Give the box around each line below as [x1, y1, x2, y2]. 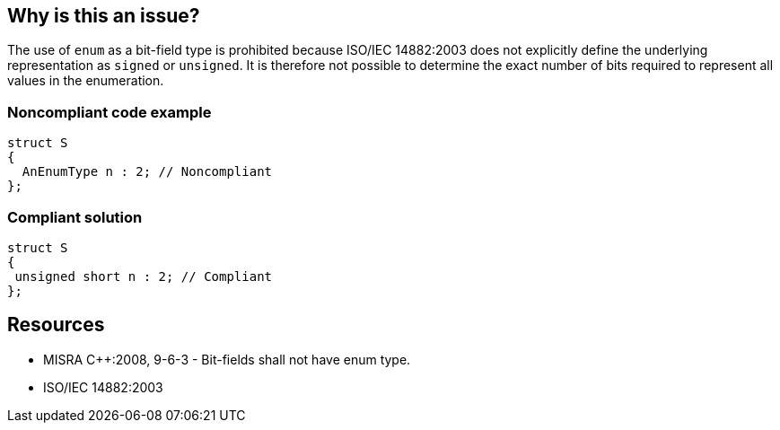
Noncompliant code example [7, 102, 212, 121]
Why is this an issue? [7, 4, 200, 27]
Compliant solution [7, 207, 143, 226]
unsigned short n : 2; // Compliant [14, 268, 273, 284]
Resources [7, 313, 105, 337]
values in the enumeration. [7, 73, 164, 89]
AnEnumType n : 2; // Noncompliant [22, 164, 273, 180]
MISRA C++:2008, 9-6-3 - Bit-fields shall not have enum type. [43, 351, 411, 367]
